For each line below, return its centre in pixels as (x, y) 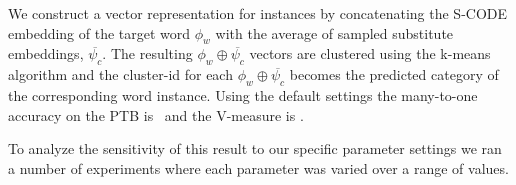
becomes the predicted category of (394, 74)
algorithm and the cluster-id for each (120, 74)
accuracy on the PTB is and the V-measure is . (156, 114)
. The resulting (147, 53)
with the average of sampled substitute (334, 32)
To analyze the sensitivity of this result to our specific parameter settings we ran (255, 148)
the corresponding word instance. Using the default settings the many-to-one (243, 94)
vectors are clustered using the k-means (370, 53)
